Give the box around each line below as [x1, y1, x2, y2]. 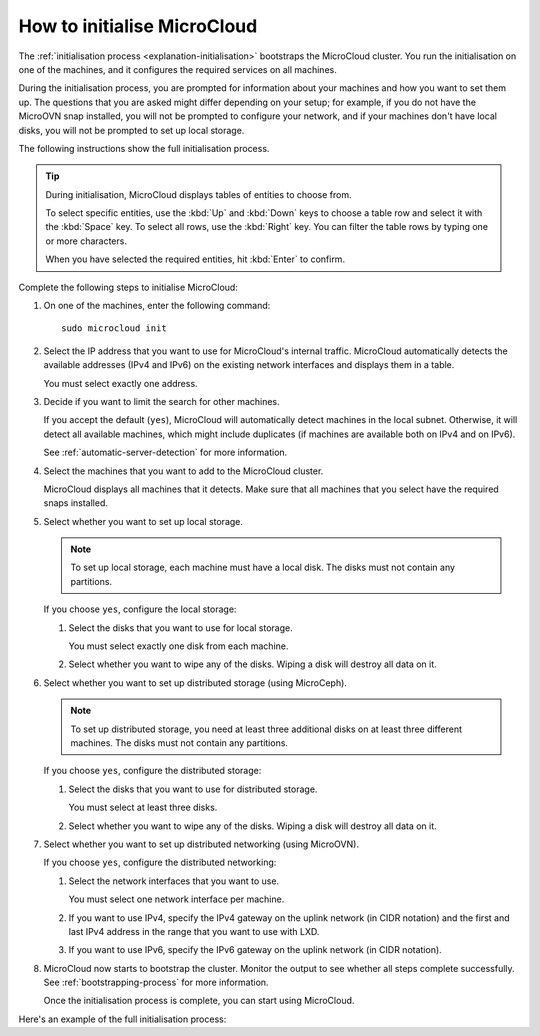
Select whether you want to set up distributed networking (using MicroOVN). [43, 838, 360, 850]
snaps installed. [43, 497, 109, 509]
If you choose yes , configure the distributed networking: [43, 856, 277, 869]
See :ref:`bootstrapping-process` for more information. [43, 976, 269, 989]
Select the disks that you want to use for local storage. [68, 621, 294, 634]
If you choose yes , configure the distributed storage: [43, 765, 262, 777]
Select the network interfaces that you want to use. [68, 875, 280, 887]
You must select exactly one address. [43, 377, 199, 389]
